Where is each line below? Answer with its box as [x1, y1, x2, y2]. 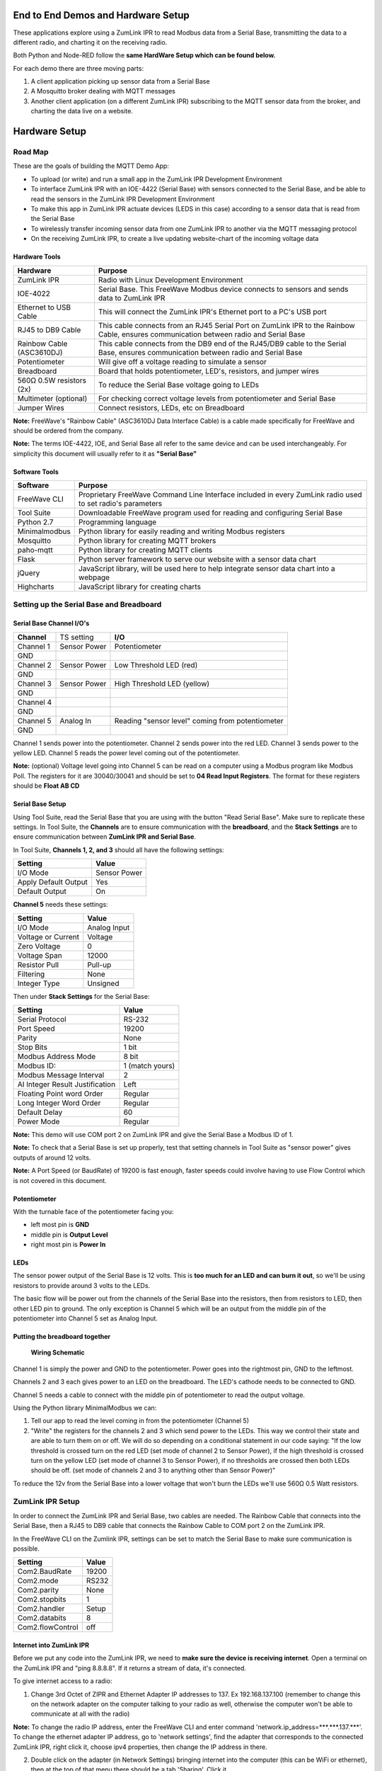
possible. [13, 1544, 40, 1553]
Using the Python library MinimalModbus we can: [13, 1403, 157, 1412]
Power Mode [17, 1116, 60, 1126]
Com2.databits [17, 1613, 66, 1623]
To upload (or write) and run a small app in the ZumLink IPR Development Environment [30, 174, 282, 183]
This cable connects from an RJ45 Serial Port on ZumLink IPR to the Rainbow [98, 320, 355, 330]
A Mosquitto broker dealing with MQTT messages [30, 87, 176, 96]
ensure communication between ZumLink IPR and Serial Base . [13, 832, 197, 841]
